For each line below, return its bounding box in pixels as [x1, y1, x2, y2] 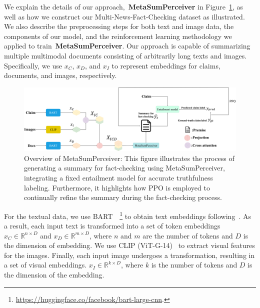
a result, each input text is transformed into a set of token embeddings [4, 220, 220, 231]
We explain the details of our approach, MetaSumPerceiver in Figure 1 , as [4, 1, 243, 11]
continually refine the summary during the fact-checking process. [24, 192, 222, 202]
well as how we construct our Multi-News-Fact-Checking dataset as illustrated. [4, 11, 245, 21]
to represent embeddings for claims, [111, 60, 220, 70]
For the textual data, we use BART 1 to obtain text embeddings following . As [4, 209, 251, 221]
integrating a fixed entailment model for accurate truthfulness [24, 172, 213, 183]
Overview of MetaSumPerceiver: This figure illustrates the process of [24, 152, 234, 163]
